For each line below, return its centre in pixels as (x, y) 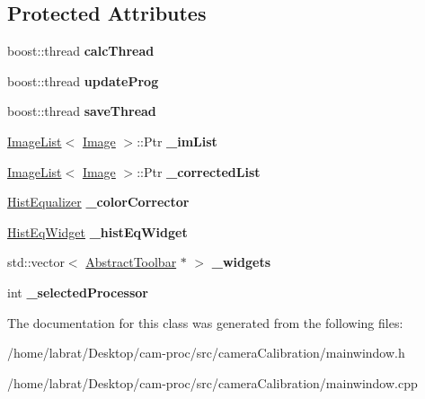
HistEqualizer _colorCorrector (98, 202)
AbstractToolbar (131, 262)
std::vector (36, 262)
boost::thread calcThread (81, 51)
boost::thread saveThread (82, 111)
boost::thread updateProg (83, 80)
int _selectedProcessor (78, 292)
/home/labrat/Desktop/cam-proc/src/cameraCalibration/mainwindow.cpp (212, 382)
